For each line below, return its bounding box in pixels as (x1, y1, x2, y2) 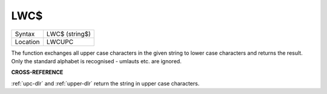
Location (15, 37, 40, 46)
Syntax (15, 30, 35, 38)
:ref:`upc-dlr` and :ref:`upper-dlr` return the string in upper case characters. (11, 80, 200, 87)
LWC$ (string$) (46, 30, 91, 38)
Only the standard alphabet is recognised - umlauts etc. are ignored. (11, 57, 182, 64)
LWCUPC (46, 37, 74, 46)
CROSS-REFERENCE (11, 69, 64, 76)
